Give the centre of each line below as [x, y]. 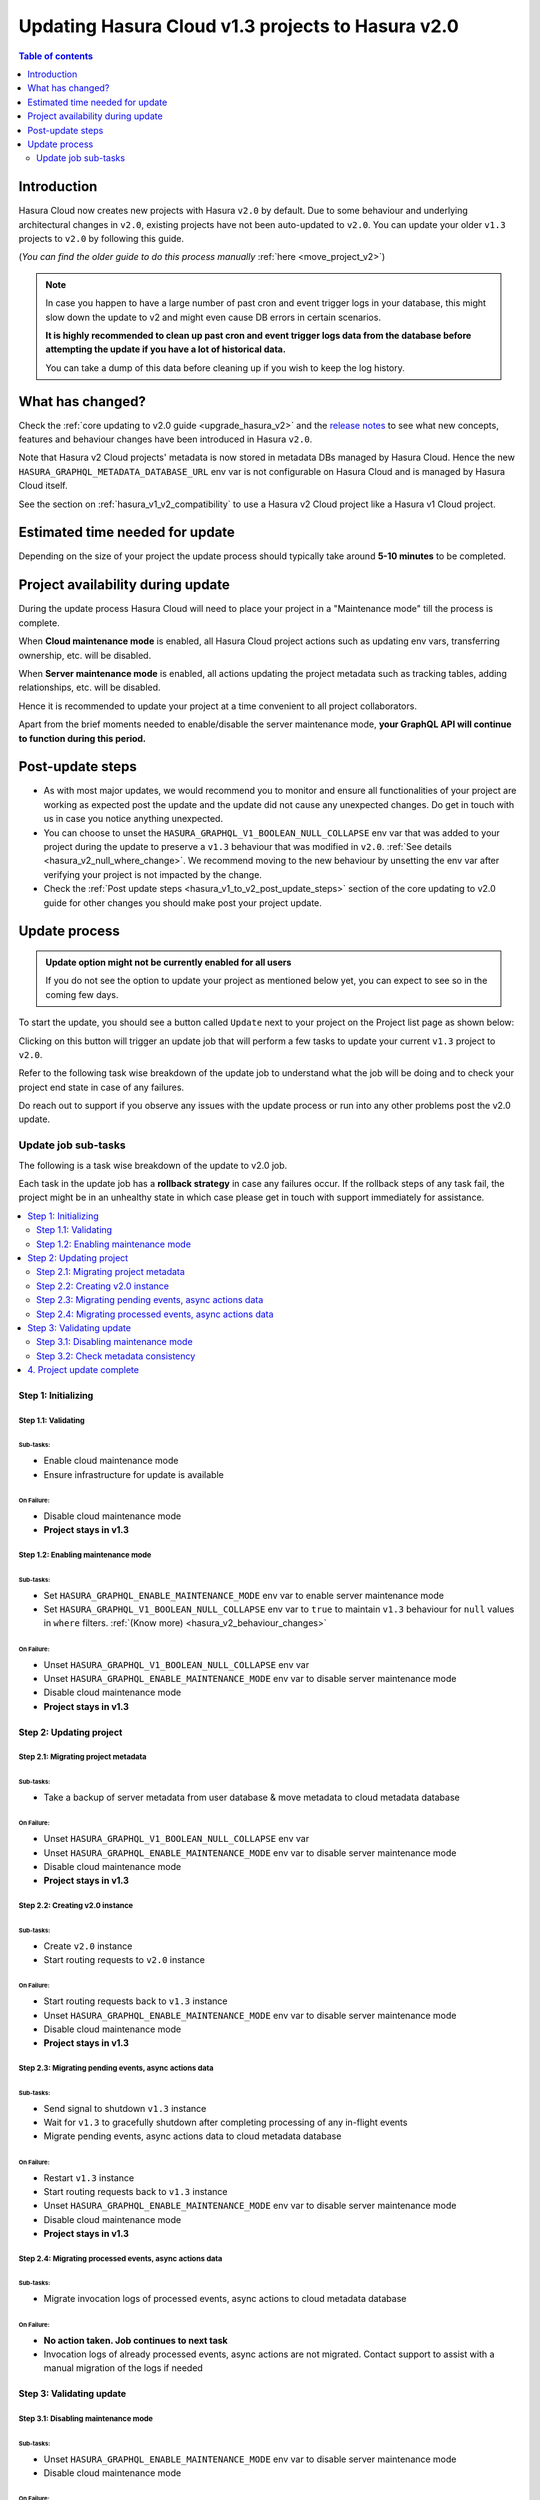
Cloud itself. [43, 486]
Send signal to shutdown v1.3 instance [125, 2108]
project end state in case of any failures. [101, 1087]
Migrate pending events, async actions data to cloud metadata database [192, 2136]
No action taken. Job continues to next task [136, 2340]
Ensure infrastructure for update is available [133, 1474]
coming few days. [82, 994]
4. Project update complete [83, 1370]
